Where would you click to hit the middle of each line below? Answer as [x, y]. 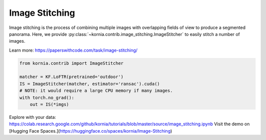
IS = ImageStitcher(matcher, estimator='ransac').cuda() [90, 84]
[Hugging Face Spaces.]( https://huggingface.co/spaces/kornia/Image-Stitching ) [91, 131]
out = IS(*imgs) [49, 105]
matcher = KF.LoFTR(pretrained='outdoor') [71, 77]
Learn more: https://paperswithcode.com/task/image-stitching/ [73, 50]
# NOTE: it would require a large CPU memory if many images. [96, 91]
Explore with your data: [33, 117]
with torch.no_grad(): [47, 98]
